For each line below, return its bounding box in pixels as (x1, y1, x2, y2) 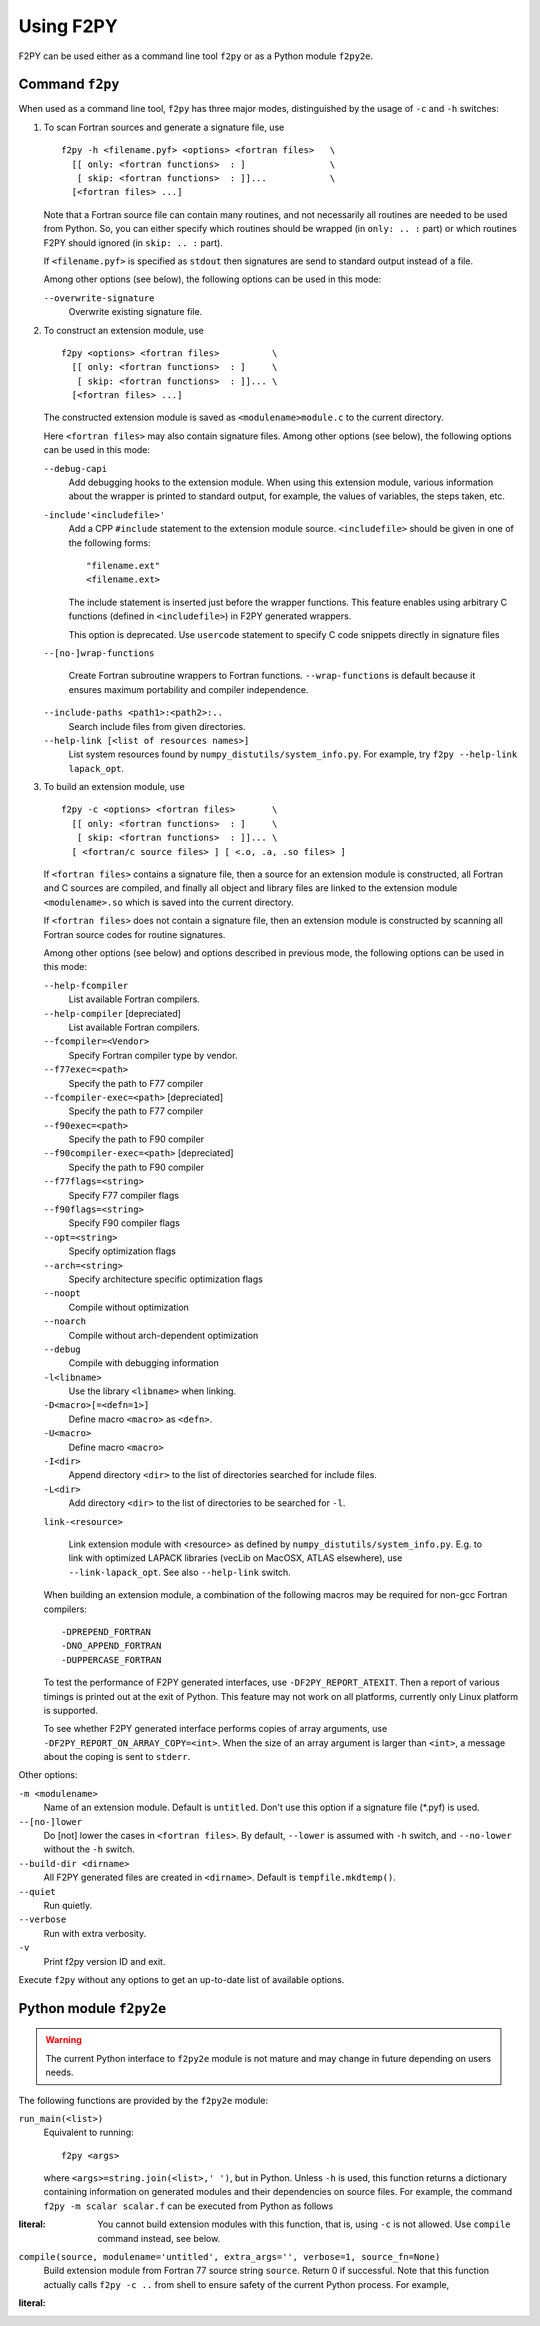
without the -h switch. (43, 1843, 135, 1855)
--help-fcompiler (43, 980, 129, 991)
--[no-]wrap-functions (43, 647, 155, 659)
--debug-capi (43, 463, 108, 474)
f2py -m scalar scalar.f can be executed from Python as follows (43, 2200, 334, 2212)
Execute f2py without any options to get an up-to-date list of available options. (18, 1973, 345, 1985)
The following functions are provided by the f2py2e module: (18, 2094, 269, 2106)
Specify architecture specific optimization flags (68, 1273, 264, 1285)
